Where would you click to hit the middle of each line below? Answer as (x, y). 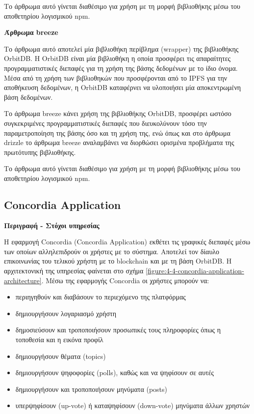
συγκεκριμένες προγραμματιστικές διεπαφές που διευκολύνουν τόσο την (105, 123)
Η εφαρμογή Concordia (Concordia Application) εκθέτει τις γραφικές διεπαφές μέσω (127, 242)
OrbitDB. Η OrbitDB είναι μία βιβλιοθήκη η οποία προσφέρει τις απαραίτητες (117, 58)
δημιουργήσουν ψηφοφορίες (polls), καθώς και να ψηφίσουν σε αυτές (115, 372)
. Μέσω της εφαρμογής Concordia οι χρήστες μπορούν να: (125, 280)
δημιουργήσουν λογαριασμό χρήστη (66, 313)
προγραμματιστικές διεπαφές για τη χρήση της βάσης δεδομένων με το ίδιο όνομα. (121, 68)
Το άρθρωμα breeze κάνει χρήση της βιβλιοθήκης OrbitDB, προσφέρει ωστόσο (118, 113)
